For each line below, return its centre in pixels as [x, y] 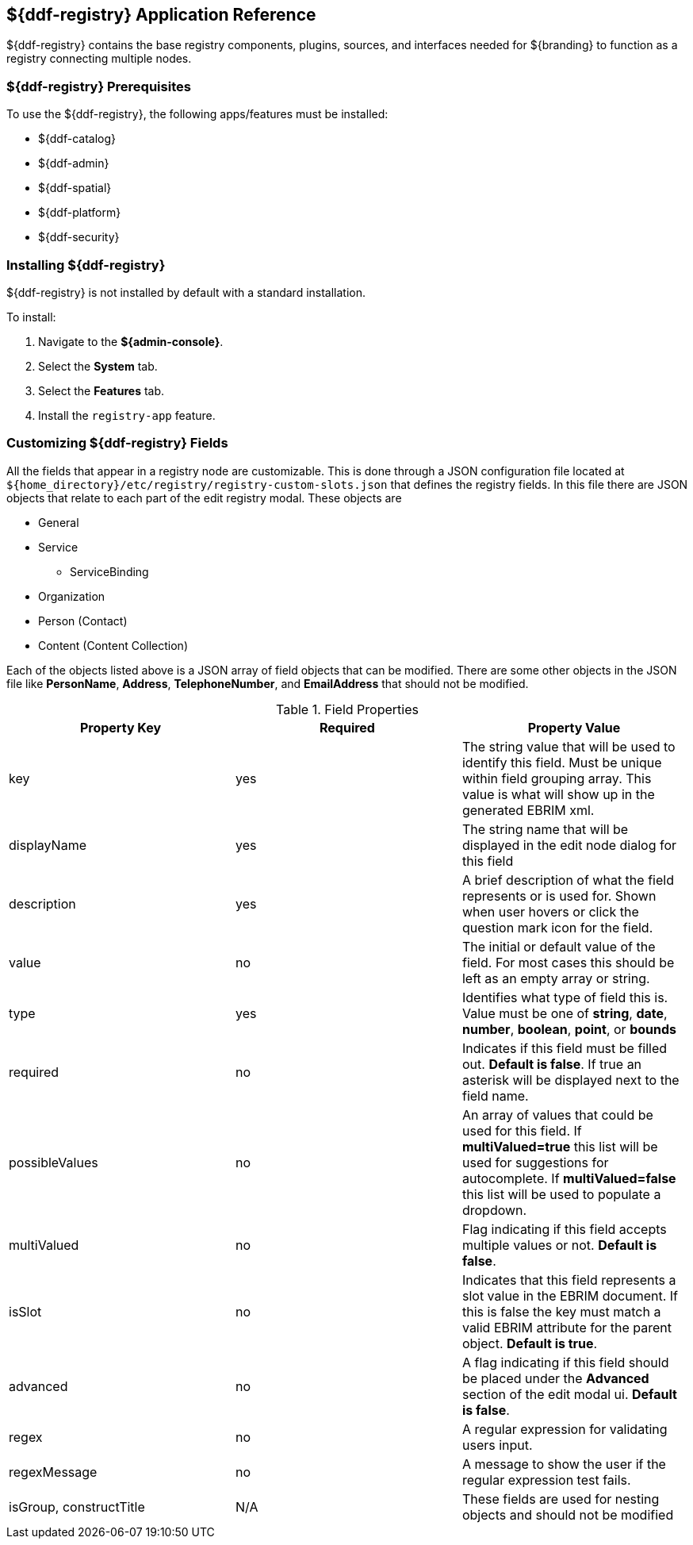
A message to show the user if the [564, 1464]
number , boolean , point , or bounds [569, 1029]
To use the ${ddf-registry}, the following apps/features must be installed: [197, 114]
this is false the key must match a [561, 1311]
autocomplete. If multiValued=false [569, 1178]
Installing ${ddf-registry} [86, 265]
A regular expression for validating [565, 1429]
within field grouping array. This [557, 778]
